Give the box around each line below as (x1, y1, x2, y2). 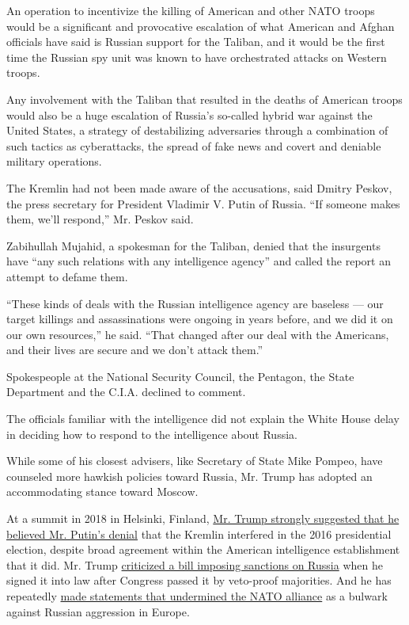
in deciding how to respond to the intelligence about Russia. (6, 425, 297, 442)
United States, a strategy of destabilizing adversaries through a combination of (6, 122, 388, 139)
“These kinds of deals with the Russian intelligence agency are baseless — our (6, 295, 384, 311)
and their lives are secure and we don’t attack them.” (6, 341, 263, 358)
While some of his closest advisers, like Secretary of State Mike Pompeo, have (6, 452, 383, 469)
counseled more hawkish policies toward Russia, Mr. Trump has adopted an (6, 467, 373, 484)
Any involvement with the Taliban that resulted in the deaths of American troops (6, 90, 403, 107)
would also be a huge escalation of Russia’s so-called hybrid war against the (6, 106, 373, 123)
